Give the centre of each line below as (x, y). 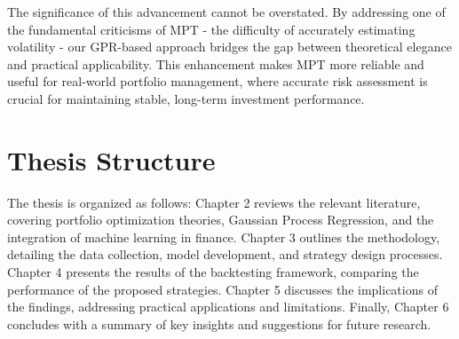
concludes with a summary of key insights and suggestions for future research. (219, 323)
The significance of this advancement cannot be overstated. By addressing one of (226, 12)
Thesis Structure (111, 159)
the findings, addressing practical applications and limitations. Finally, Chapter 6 (228, 307)
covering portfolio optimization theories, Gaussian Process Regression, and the (221, 220)
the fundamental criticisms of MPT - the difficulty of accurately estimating (211, 29)
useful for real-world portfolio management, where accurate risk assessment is (218, 81)
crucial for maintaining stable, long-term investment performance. (186, 98)
